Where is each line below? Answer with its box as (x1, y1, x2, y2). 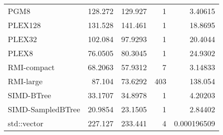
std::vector (8, 118, 44, 129)
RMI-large (8, 75, 43, 87)
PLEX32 (8, 33, 37, 45)
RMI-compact (8, 61, 55, 73)
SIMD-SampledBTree (8, 104, 80, 115)
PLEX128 (8, 19, 41, 30)
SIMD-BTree (8, 90, 51, 101)
